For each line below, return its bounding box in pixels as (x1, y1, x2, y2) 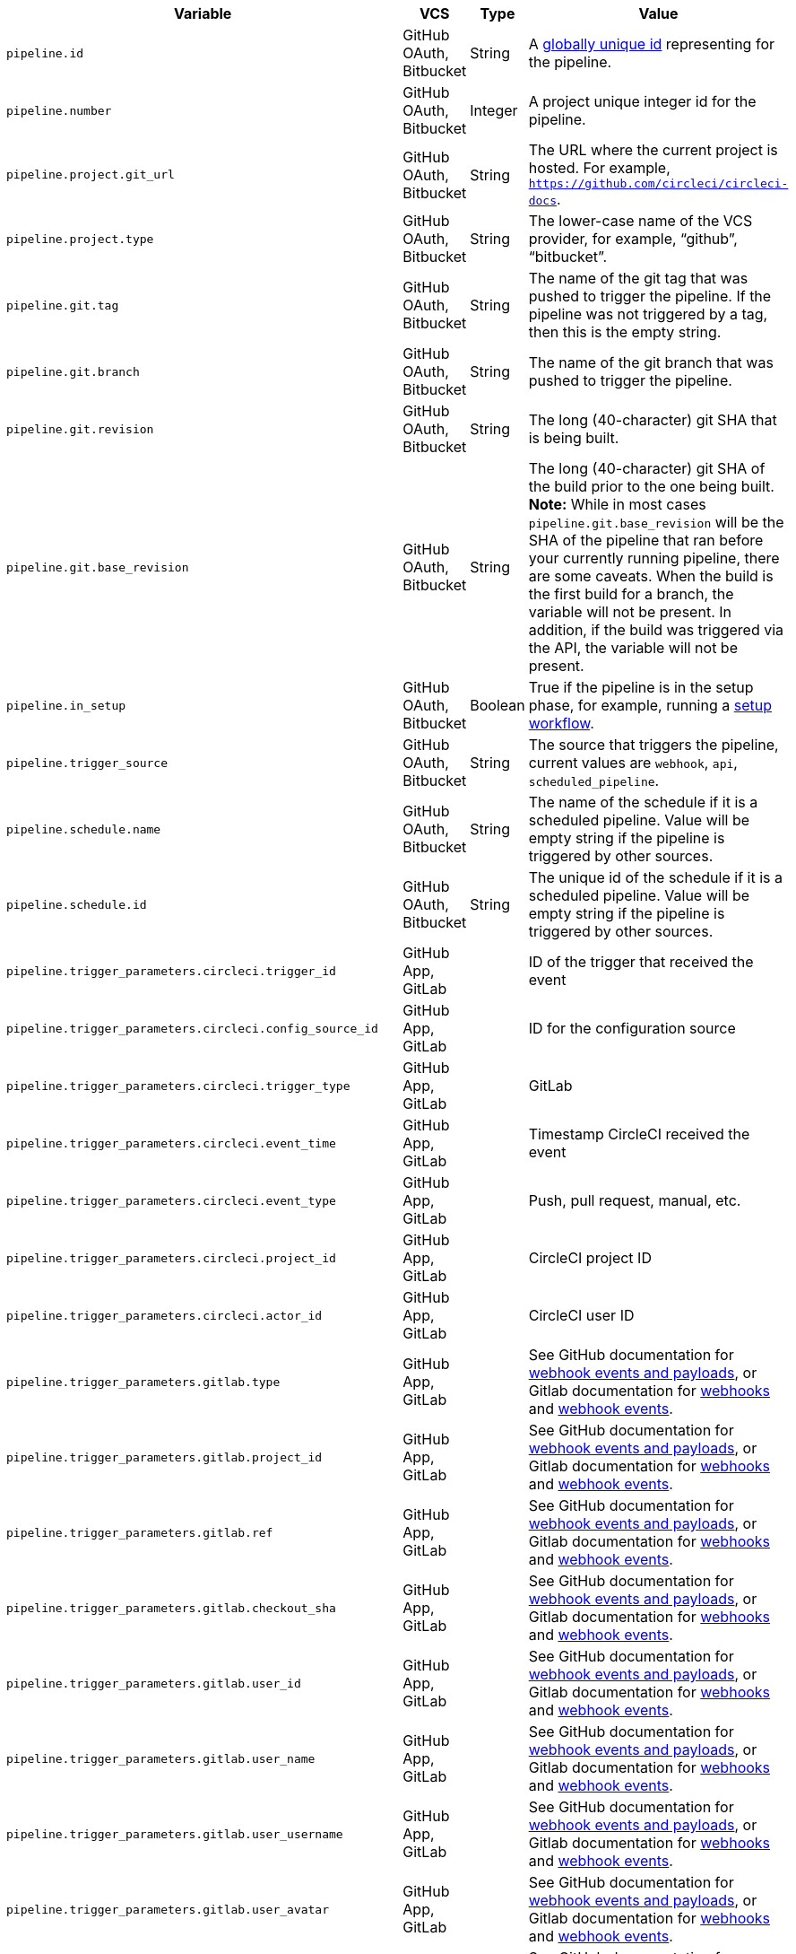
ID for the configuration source (528, 1019, 736, 1037)
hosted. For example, (528, 159, 671, 177)
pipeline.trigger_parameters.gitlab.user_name (6, 1751, 316, 1766)
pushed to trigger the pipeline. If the (528, 287, 772, 305)
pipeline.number (6, 103, 112, 118)
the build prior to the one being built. (528, 477, 774, 495)
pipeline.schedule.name (6, 822, 161, 836)
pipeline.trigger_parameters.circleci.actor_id (6, 1308, 323, 1322)
